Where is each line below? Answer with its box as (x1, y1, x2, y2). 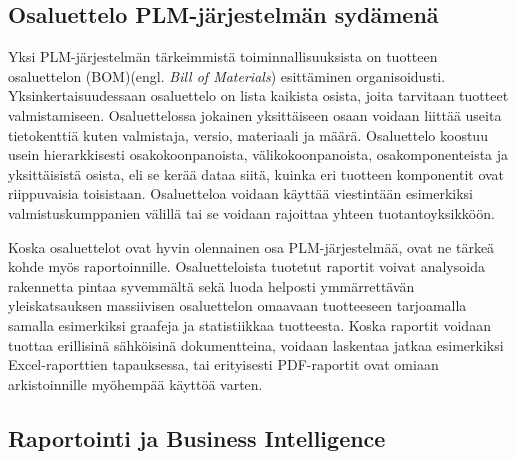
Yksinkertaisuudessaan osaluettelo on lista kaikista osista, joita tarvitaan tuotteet (8, 85, 509, 106)
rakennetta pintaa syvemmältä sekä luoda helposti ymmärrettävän (8, 275, 415, 296)
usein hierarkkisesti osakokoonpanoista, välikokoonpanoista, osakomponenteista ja (8, 144, 509, 165)
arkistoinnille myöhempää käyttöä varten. (8, 373, 263, 394)
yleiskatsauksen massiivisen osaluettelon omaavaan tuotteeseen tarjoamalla (8, 295, 467, 316)
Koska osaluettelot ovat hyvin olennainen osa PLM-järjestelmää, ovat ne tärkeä (8, 236, 495, 257)
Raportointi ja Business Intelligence (8, 422, 386, 453)
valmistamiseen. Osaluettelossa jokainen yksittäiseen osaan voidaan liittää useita (8, 104, 502, 125)
